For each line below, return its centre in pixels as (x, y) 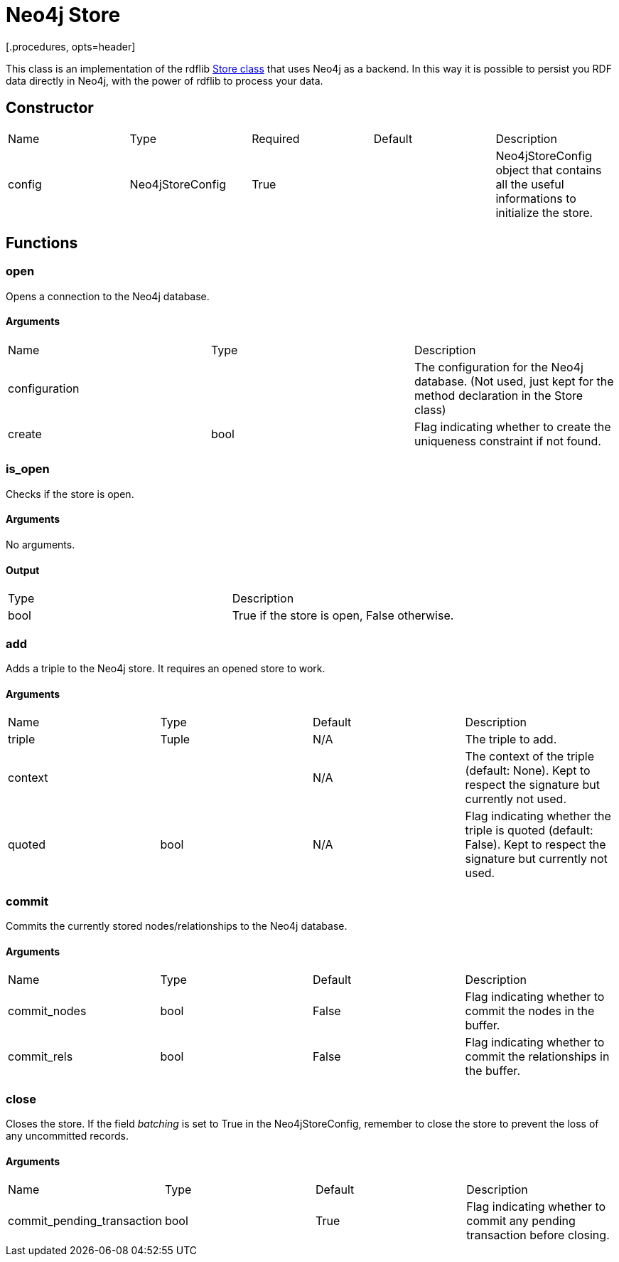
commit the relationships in (537, 1057)
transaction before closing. (538, 1235)
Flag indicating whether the (538, 816)
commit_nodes (47, 1011)
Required (276, 138)
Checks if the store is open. (70, 494)
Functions (42, 243)
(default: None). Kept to (528, 771)
